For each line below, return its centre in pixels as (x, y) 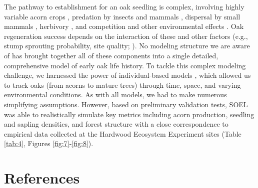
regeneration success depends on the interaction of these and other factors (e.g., (126, 36)
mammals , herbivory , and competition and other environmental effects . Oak (124, 26)
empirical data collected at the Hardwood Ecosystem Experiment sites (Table (123, 133)
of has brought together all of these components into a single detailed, (111, 55)
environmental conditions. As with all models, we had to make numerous (115, 94)
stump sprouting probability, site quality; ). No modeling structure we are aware (127, 46)
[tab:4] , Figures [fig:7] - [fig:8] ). (49, 143)
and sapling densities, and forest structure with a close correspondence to (116, 124)
